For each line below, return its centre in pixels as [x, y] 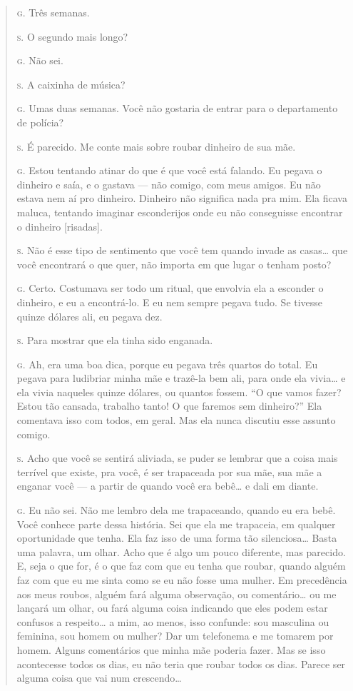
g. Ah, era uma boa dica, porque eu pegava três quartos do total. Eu [167, 364]
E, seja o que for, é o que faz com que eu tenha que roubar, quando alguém [181, 566]
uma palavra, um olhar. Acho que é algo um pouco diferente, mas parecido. [181, 551]
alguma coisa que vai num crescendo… [99, 678]
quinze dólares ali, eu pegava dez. [89, 316]
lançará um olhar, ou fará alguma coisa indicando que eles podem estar [172, 608]
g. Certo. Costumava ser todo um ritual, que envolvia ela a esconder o [170, 288]
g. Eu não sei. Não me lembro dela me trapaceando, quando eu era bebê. [176, 510]
